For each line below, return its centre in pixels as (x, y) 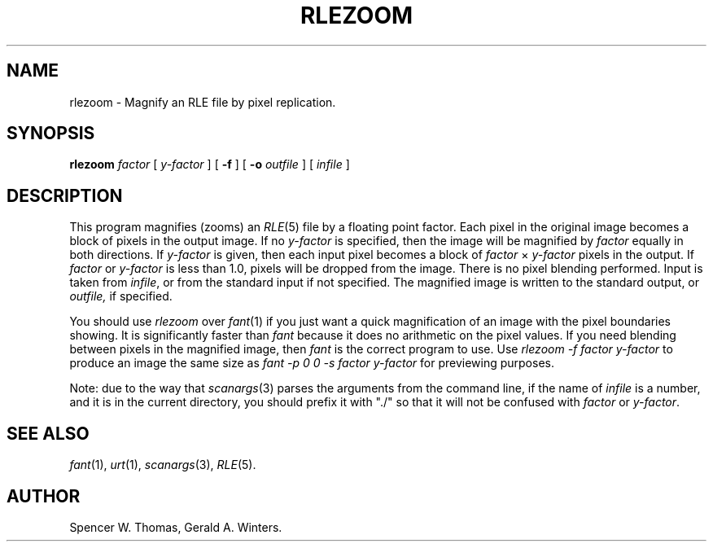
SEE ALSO (48, 433)
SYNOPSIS (51, 134)
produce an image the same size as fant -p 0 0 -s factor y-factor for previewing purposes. (312, 363)
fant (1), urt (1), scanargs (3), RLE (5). (163, 465)
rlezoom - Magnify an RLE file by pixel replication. (203, 102)
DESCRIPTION (65, 195)
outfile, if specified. (121, 296)
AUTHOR (44, 496)
